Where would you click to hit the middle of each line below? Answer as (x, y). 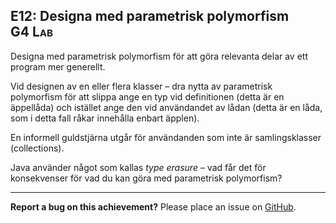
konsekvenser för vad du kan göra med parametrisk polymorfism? (146, 178)
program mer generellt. (58, 66)
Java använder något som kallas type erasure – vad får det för (138, 167)
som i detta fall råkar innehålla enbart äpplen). (105, 118)
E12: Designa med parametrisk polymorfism (150, 16)
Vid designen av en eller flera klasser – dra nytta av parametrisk (141, 86)
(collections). (37, 148)
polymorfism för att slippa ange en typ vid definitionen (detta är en (147, 96)
